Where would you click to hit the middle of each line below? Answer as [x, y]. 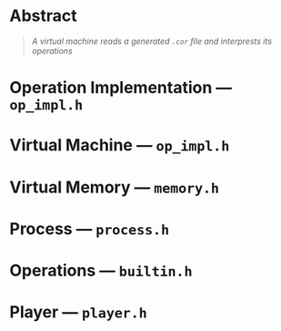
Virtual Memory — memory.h [115, 187]
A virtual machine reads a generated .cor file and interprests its [152, 41]
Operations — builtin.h [101, 270]
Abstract [43, 16]
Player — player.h [78, 312]
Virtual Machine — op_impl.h [120, 145]
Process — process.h [90, 228]
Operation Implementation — [120, 88]
